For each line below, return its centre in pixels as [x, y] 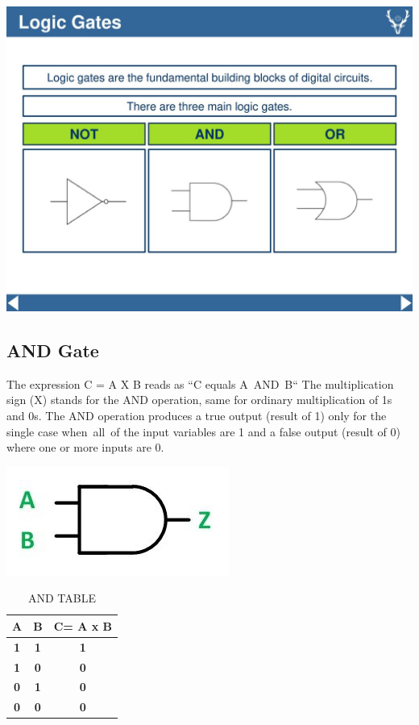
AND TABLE [62, 598]
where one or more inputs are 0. [85, 447]
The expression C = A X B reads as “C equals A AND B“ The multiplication [200, 383]
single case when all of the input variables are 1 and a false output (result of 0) [203, 431]
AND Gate [53, 350]
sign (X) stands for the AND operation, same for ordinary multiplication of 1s [199, 400]
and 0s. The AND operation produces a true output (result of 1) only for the [197, 415]
